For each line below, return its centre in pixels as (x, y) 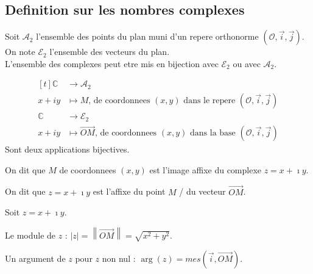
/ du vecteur (202, 191)
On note (20, 52)
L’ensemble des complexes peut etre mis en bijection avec (112, 63)
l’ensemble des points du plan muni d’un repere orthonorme (147, 36)
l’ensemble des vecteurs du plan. (110, 52)
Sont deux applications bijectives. (67, 149)
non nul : (119, 258)
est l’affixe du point (129, 191)
